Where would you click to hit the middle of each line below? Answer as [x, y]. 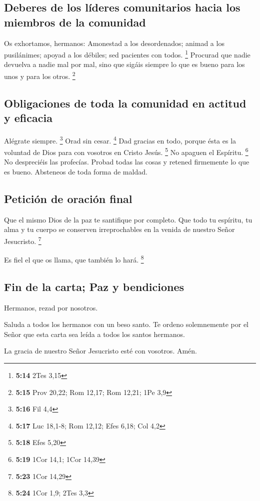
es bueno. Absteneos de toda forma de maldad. [76, 171]
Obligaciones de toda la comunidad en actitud [125, 103]
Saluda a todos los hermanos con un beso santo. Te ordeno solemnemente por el [126, 324]
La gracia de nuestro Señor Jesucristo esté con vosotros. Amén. [100, 351]
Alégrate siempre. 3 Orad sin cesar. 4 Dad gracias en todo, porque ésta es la [120, 139]
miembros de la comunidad [75, 22]
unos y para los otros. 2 [40, 75]
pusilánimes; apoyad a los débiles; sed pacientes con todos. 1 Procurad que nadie [127, 54]
